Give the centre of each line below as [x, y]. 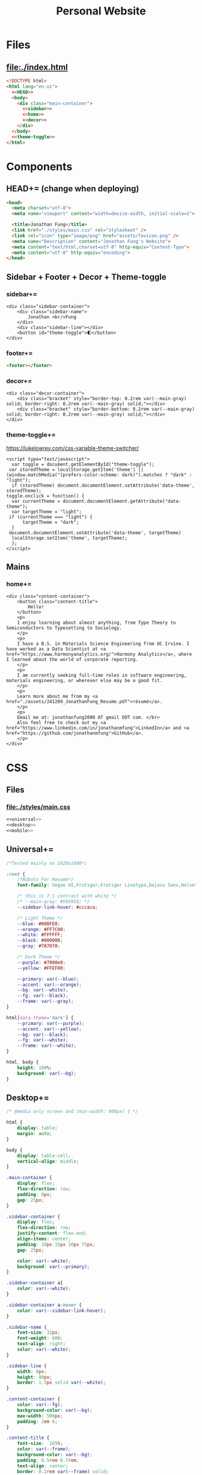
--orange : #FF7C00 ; [41, 929]
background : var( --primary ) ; [54, 1267]
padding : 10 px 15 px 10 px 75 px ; [56, 1244]
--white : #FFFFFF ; [40, 935]
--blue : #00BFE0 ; [39, 924]
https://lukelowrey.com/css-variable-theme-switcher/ [73, 448]
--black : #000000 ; [40, 941]
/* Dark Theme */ [39, 957]
